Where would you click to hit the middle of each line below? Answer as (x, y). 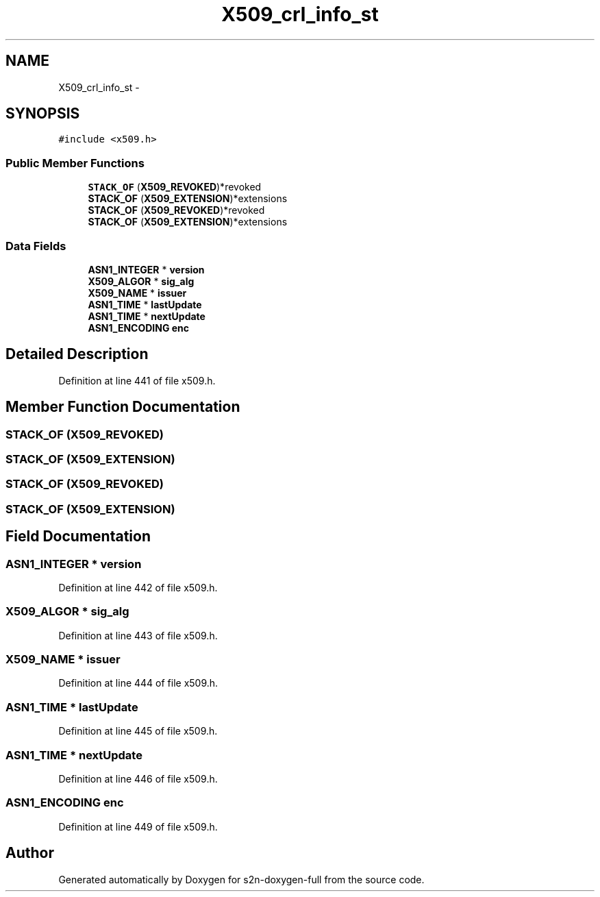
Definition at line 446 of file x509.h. (138, 778)
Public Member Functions (75, 163)
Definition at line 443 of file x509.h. (138, 635)
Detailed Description (77, 354)
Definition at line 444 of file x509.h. (138, 683)
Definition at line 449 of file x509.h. (138, 826)
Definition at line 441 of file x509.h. (137, 380)
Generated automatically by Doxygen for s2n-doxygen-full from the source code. (241, 879)
